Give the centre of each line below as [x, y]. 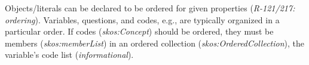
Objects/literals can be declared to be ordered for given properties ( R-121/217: [150, 8]
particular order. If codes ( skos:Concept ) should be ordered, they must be [139, 31]
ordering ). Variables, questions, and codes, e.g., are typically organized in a [142, 19]
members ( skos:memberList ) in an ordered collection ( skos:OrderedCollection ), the [155, 43]
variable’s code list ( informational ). [69, 55]
